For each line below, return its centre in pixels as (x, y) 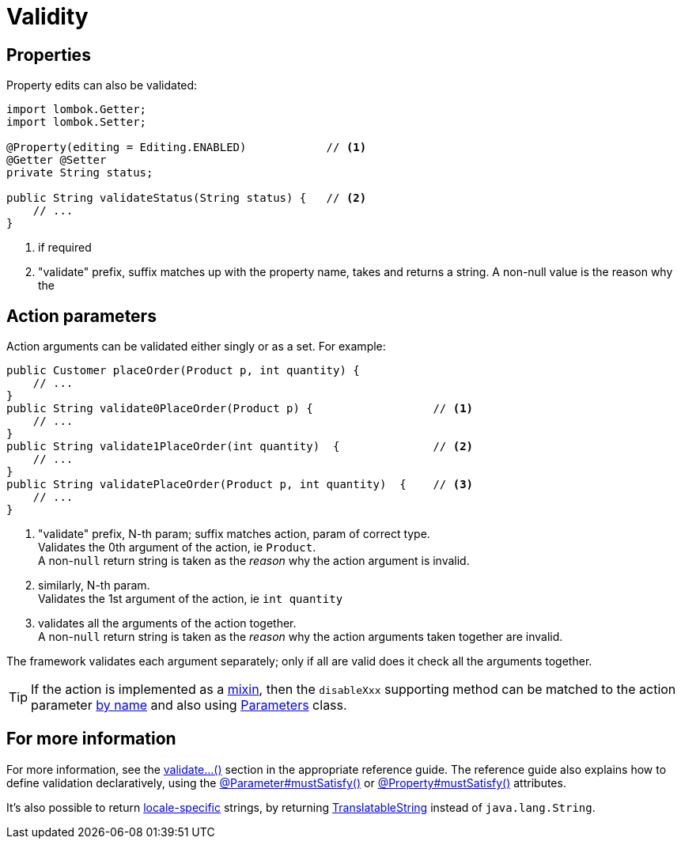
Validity (47, 17)
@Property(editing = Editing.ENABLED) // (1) (187, 148)
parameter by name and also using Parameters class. (189, 705)
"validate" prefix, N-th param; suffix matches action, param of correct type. (234, 534)
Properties (49, 55)
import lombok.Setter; (77, 122)
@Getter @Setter (57, 160)
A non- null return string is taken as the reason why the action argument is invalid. (254, 561)
